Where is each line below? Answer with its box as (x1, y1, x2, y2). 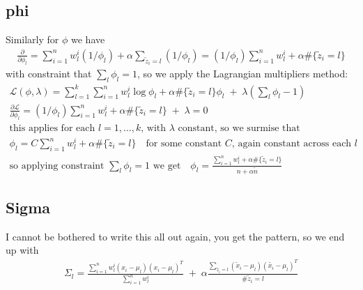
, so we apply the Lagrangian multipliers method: (137, 66, 348, 81)
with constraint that (6, 66, 92, 81)
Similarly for (6, 32, 59, 47)
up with (6, 243, 39, 257)
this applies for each (9, 123, 95, 133)
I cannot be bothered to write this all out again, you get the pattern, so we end (6, 229, 345, 243)
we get (153, 160, 181, 171)
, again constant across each (231, 139, 352, 149)
